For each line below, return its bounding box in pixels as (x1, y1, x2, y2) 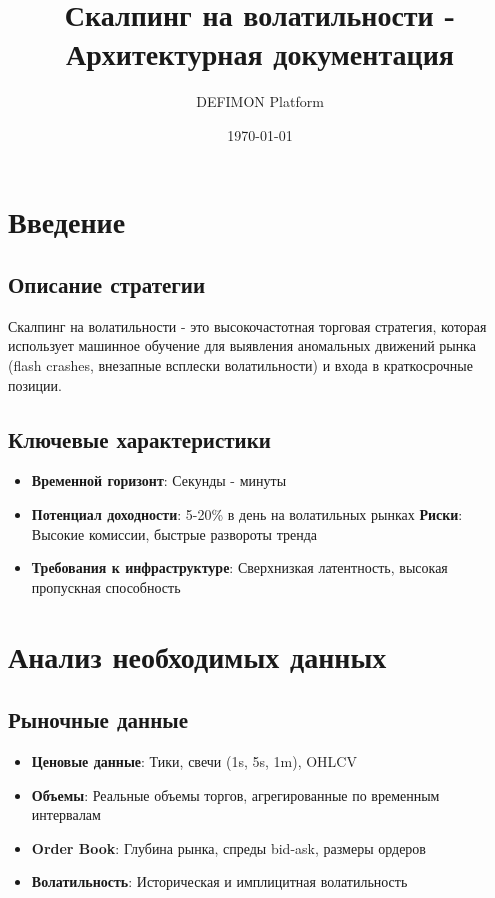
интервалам (31, 804, 101, 825)
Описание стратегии (8, 269, 206, 300)
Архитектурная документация (66, 33, 454, 74)
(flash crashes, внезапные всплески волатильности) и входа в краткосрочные (8, 355, 473, 376)
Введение (8, 200, 126, 241)
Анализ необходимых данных (8, 635, 387, 676)
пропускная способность (31, 576, 181, 597)
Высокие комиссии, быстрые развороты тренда (31, 523, 317, 544)
